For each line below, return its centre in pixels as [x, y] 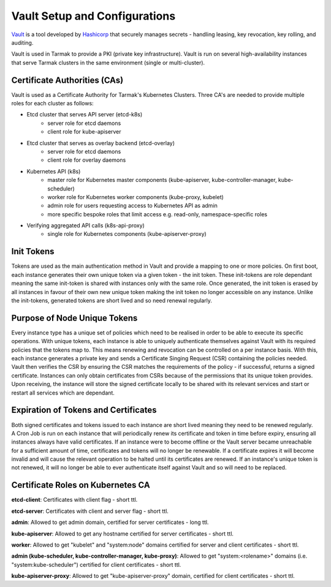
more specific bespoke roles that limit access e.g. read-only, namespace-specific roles [158, 214]
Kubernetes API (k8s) [54, 171]
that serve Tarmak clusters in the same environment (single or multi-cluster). [108, 62]
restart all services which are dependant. [63, 393]
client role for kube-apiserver [85, 132]
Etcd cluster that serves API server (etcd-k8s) [85, 115]
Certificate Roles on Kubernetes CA [81, 485]
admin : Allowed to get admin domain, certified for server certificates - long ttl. [110, 522]
